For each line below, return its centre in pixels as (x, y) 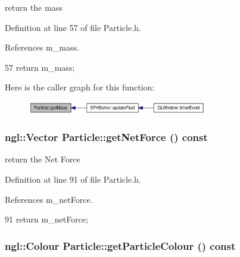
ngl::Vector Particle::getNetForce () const (106, 137)
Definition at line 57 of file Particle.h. (73, 27)
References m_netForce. (49, 199)
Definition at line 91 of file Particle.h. (73, 179)
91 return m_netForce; (46, 219)
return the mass (34, 7)
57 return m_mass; (40, 67)
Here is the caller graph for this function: (80, 87)
